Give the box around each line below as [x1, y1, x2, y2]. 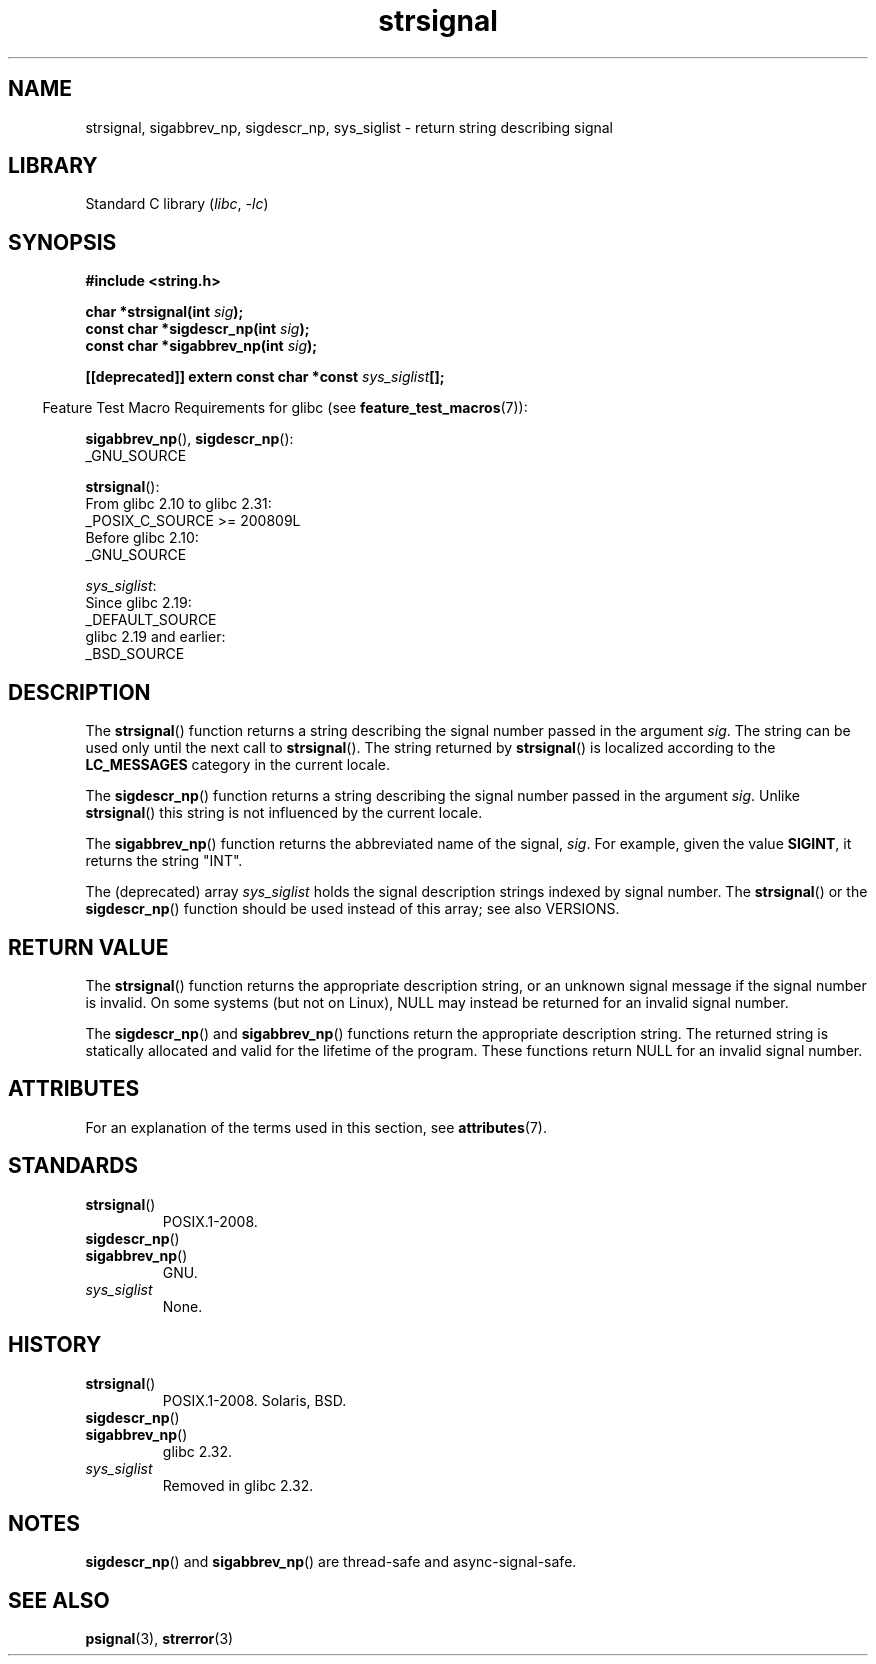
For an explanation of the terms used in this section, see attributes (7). [85, 1118, 547, 1136]
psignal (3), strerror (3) [85, 1630, 234, 1648]
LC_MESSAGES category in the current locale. [85, 756, 391, 774]
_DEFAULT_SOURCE [85, 611, 217, 629]
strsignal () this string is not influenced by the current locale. [85, 804, 483, 822]
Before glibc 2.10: [85, 529, 199, 547]
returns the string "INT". [85, 852, 243, 870]
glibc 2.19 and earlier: [85, 628, 226, 646]
